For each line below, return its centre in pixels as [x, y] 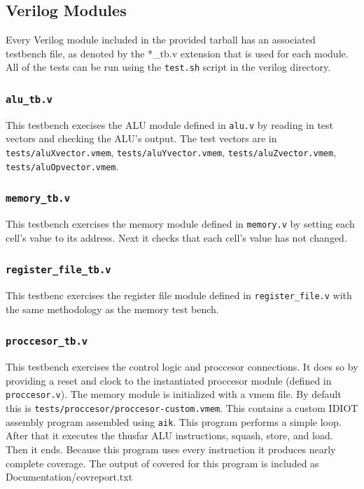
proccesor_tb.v [47, 342]
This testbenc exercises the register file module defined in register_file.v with [179, 295]
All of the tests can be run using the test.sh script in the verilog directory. [168, 67]
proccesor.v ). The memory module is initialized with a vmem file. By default [174, 394]
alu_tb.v [29, 99]
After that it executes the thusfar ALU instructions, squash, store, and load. [169, 435]
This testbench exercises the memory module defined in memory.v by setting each [180, 224]
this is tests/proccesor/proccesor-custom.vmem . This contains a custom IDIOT [182, 408]
